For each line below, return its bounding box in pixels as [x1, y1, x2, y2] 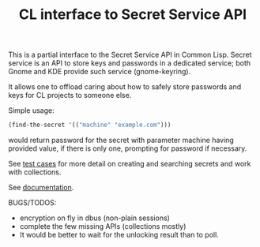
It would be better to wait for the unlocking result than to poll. [19, 230, 219, 240]
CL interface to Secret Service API [18, 6, 247, 24]
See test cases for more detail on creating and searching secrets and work [8, 159, 251, 169]
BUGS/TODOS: [8, 198, 57, 208]
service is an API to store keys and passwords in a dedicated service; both [8, 58, 251, 68]
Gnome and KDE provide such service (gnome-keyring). [8, 67, 191, 77]
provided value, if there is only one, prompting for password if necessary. [8, 144, 247, 153]
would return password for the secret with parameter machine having [8, 136, 235, 145]
